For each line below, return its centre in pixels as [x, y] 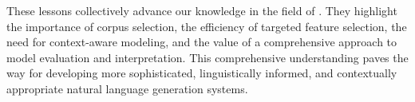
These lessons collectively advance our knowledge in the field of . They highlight [202, 10]
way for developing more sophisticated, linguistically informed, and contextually [202, 73]
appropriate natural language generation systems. [127, 88]
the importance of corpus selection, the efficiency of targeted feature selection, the [207, 26]
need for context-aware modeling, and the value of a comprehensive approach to [202, 42]
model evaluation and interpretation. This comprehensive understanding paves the [207, 57]
